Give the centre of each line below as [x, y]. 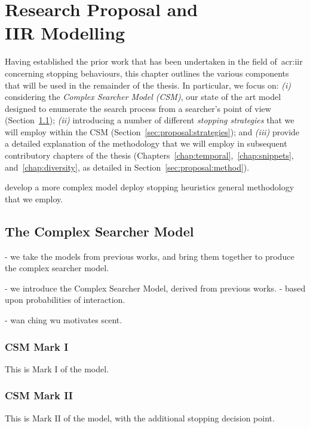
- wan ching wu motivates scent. [64, 320]
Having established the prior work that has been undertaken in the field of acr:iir [154, 61]
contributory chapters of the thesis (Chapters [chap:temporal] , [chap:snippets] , [149, 155]
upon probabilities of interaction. [65, 300]
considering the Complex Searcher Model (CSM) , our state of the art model [143, 97]
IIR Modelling [65, 33]
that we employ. [34, 198]
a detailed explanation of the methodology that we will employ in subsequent [146, 143]
